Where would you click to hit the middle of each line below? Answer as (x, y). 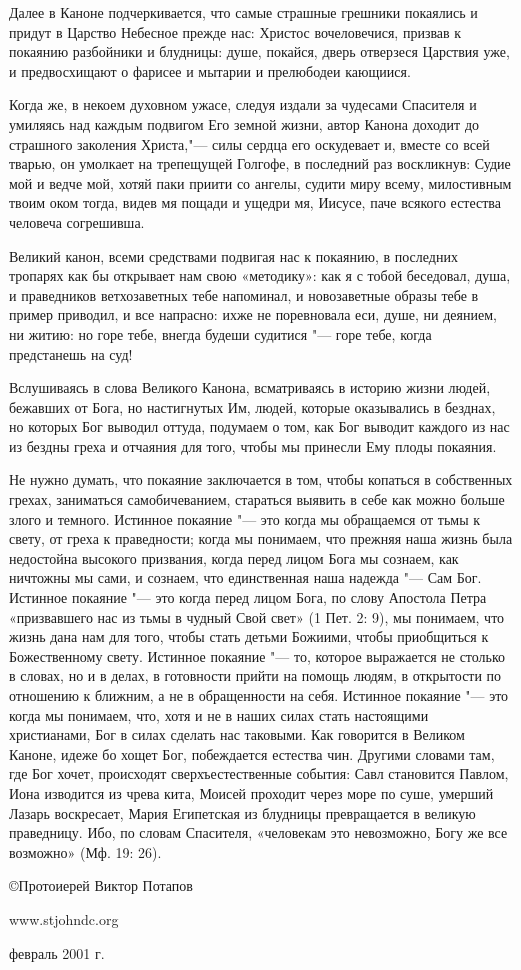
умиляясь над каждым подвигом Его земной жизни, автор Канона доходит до (244, 123)
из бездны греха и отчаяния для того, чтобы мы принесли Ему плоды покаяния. (253, 445)
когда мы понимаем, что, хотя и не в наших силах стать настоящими (219, 714)
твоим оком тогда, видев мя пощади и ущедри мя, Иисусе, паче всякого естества (255, 202)
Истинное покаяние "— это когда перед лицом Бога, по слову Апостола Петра (248, 597)
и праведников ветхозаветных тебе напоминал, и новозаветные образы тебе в (244, 294)
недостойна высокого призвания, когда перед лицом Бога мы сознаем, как (234, 557)
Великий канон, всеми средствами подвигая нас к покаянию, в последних (233, 255)
